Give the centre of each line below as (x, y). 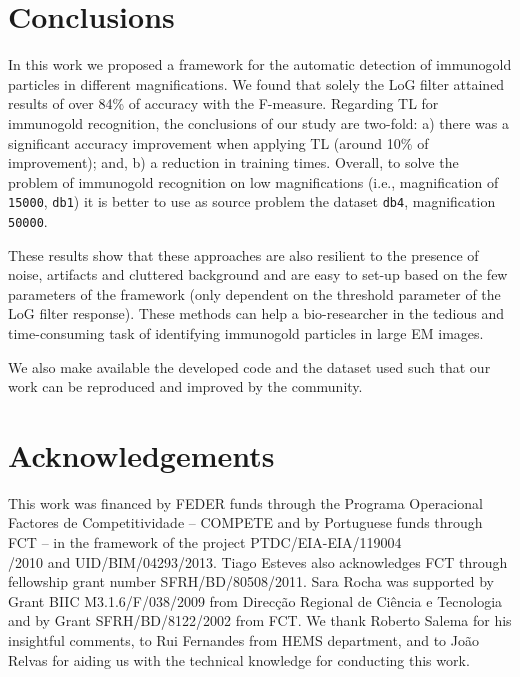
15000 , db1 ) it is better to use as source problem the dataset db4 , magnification (252, 201)
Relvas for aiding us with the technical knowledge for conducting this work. (239, 659)
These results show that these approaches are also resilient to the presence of (243, 254)
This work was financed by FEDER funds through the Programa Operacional (245, 502)
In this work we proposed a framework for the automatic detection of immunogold (260, 64)
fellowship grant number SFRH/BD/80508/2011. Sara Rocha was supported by (251, 581)
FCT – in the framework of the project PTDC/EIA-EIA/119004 (205, 542)
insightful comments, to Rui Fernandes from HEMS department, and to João (243, 640)
